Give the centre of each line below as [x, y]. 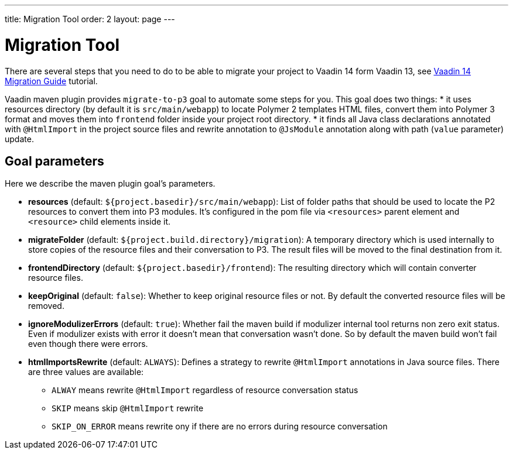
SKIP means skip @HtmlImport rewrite [128, 408]
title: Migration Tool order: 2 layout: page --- [90, 19]
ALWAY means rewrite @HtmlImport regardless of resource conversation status [205, 390]
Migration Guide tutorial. [51, 81]
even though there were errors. [88, 344]
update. [19, 139]
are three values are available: [86, 372]
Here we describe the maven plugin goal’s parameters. [110, 184]
